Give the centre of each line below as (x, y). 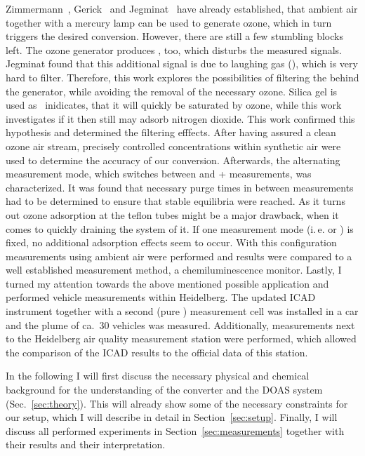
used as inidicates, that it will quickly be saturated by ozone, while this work (174, 105)
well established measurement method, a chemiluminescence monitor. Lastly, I (174, 270)
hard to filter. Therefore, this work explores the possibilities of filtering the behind (182, 77)
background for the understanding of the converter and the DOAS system (164, 390)
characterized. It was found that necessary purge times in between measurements (180, 187)
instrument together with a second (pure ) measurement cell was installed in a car (182, 311)
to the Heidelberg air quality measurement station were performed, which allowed (181, 338)
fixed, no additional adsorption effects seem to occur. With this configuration (171, 242)
